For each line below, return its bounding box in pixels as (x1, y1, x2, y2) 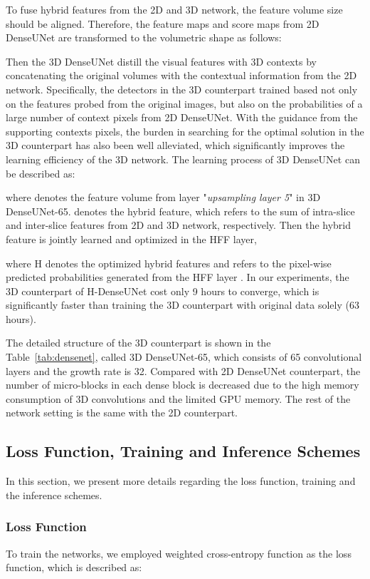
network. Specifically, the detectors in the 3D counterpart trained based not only (6, 81, 358, 96)
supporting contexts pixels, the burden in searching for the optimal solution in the (6, 123, 364, 138)
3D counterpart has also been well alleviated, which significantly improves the (6, 138, 345, 153)
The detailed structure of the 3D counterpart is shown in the (6, 335, 271, 350)
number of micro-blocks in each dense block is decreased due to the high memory (6, 377, 359, 392)
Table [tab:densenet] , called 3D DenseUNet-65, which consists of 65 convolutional (6, 349, 362, 364)
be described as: (6, 165, 75, 180)
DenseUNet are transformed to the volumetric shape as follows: (6, 30, 282, 45)
